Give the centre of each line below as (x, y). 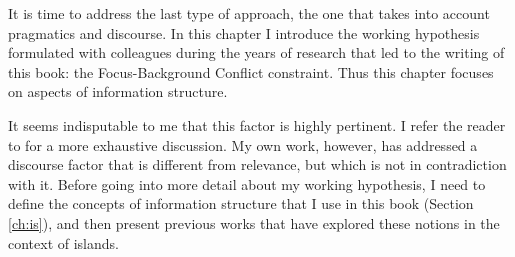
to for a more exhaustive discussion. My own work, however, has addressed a (243, 144)
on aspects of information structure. (118, 91)
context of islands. (63, 242)
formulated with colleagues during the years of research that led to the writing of (256, 52)
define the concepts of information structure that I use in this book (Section (241, 203)
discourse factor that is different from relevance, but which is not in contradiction (257, 164)
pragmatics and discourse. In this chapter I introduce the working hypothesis (244, 32)
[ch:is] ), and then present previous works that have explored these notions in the (254, 222)
